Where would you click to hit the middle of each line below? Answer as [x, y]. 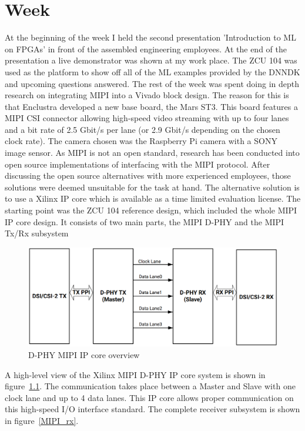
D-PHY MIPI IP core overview [84, 354]
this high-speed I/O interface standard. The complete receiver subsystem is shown [152, 409]
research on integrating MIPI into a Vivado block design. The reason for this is [147, 95]
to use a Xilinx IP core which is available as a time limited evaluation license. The [153, 198]
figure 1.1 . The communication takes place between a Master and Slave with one [150, 386]
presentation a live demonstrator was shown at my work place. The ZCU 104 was [151, 60]
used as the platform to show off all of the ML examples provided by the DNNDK [152, 71]
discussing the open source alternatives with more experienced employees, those [148, 176]
